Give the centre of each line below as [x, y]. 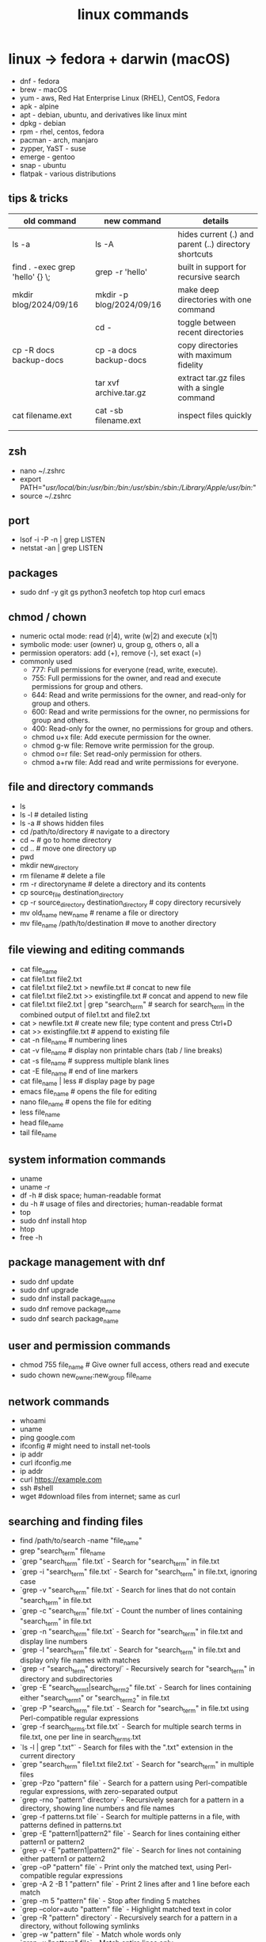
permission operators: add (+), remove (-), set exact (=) [110, 653]
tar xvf [107, 383]
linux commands [133, 15]
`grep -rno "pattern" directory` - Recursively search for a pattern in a [132, 1799]
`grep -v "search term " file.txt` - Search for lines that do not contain [127, 1591]
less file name [40, 1113]
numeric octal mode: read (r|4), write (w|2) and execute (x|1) [118, 636]
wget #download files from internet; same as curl [100, 1496]
